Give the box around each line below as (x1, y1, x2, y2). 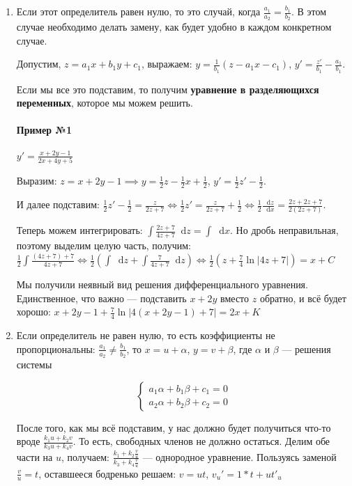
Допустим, (16, 56, 61, 71)
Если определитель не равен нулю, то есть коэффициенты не (16, 328, 275, 343)
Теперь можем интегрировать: (16, 223, 143, 237)
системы (16, 356, 52, 371)
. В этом (291, 4, 326, 18)
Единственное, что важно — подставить (16, 290, 187, 305)
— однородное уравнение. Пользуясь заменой (142, 449, 337, 464)
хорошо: (16, 304, 51, 319)
